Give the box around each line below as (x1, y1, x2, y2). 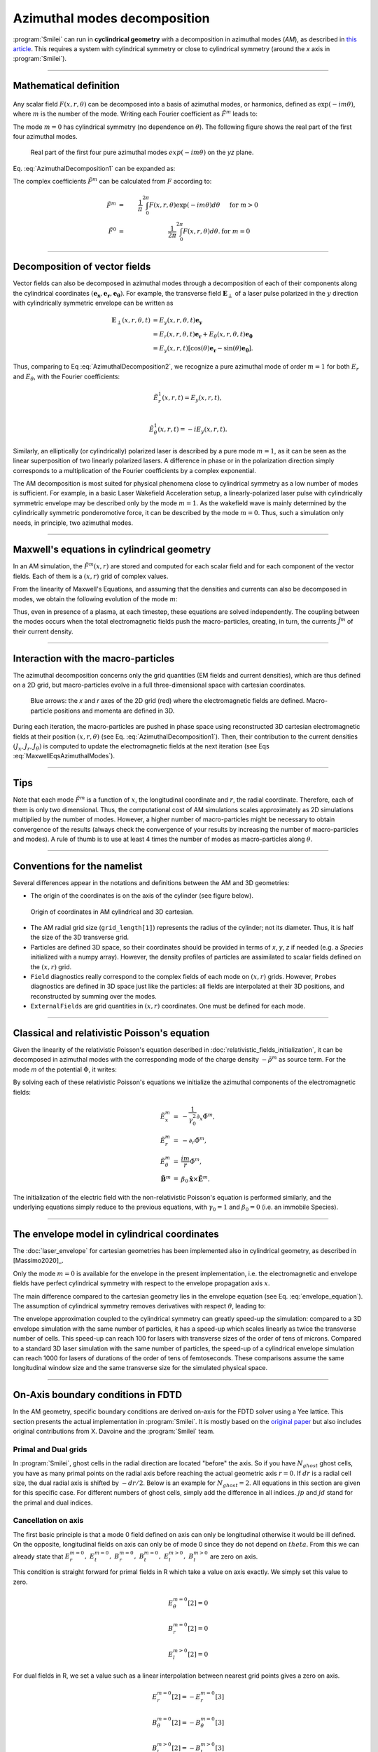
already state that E (13, 1552, 70, 1561)
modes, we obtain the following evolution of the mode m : (13, 594, 178, 603)
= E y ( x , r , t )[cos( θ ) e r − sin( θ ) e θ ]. (153, 344, 253, 354)
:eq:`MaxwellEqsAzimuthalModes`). (13, 752, 115, 760)
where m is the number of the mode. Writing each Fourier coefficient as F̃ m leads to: (13, 109, 258, 118)
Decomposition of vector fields (13, 261, 151, 273)
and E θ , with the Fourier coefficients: (13, 372, 120, 382)
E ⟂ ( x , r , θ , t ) (111, 316, 150, 326)
